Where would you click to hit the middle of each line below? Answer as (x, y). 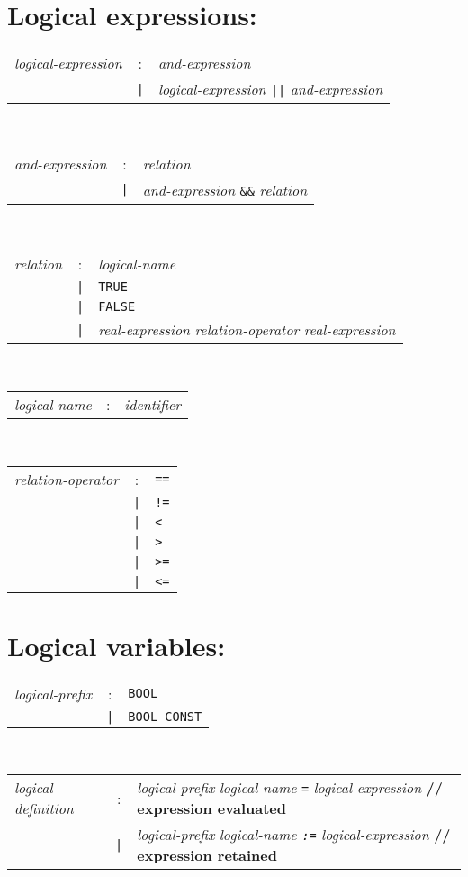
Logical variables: (117, 645)
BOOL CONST (165, 716)
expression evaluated (211, 808)
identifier (153, 404)
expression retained (207, 855)
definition (44, 808)
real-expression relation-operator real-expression (247, 330)
